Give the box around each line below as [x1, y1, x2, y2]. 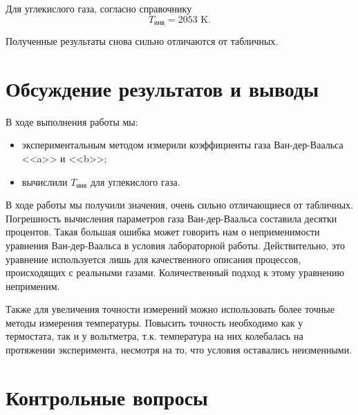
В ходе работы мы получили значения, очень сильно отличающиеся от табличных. [6, 197, 353, 212]
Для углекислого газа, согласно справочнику [6, 1, 192, 15]
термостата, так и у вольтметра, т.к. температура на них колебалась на [6, 329, 303, 343]
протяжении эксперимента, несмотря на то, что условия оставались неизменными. [6, 342, 352, 357]
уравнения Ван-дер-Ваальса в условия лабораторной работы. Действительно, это [6, 238, 346, 252]
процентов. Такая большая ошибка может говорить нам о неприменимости [6, 224, 320, 239]
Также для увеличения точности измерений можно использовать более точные [6, 302, 335, 316]
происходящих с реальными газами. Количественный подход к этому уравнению [6, 265, 344, 280]
